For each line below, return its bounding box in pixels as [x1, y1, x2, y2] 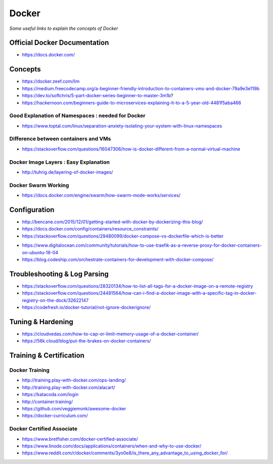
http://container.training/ [22, 398, 73, 405]
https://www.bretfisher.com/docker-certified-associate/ [22, 436, 139, 442]
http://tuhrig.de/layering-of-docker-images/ [22, 169, 113, 175]
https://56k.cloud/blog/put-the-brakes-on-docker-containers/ [22, 338, 151, 344]
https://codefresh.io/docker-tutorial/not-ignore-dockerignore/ [22, 304, 151, 311]
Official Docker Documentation [9, 38, 109, 47]
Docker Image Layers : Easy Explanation [9, 159, 110, 166]
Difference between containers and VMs [9, 135, 111, 142]
